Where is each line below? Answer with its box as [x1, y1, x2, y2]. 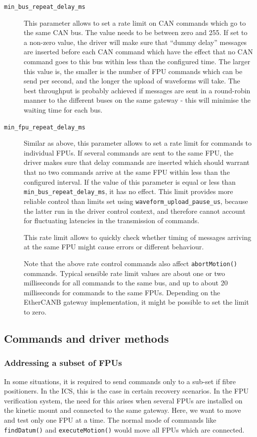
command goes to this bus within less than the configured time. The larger [24, 56, 251, 67]
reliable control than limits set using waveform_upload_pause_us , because [24, 196, 248, 206]
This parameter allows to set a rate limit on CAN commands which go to [24, 17, 246, 28]
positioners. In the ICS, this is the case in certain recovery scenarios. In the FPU [4, 386, 249, 396]
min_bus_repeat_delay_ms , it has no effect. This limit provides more [24, 186, 233, 197]
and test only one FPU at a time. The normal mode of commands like [4, 414, 216, 425]
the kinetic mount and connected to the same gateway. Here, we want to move [4, 405, 241, 415]
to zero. [24, 306, 46, 317]
